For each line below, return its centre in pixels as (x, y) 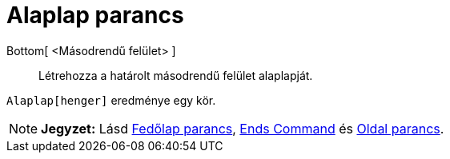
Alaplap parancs (95, 15)
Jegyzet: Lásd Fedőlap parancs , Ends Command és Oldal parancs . (243, 128)
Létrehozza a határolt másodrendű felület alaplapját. (176, 75)
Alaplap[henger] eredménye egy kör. (111, 100)
